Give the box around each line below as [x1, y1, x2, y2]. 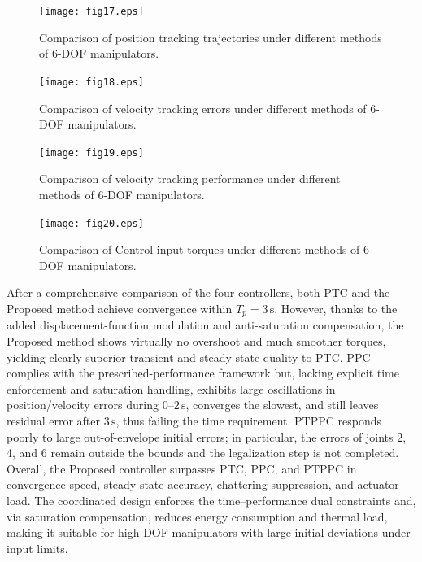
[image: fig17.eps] [39, 6, 144, 17]
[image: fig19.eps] [39, 146, 144, 159]
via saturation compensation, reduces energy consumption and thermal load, [7, 508, 388, 525]
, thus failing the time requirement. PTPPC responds [115, 412, 381, 429]
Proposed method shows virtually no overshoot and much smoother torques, [7, 333, 386, 350]
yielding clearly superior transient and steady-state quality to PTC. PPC [7, 348, 371, 365]
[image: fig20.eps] [39, 217, 144, 229]
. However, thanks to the [274, 299, 398, 316]
